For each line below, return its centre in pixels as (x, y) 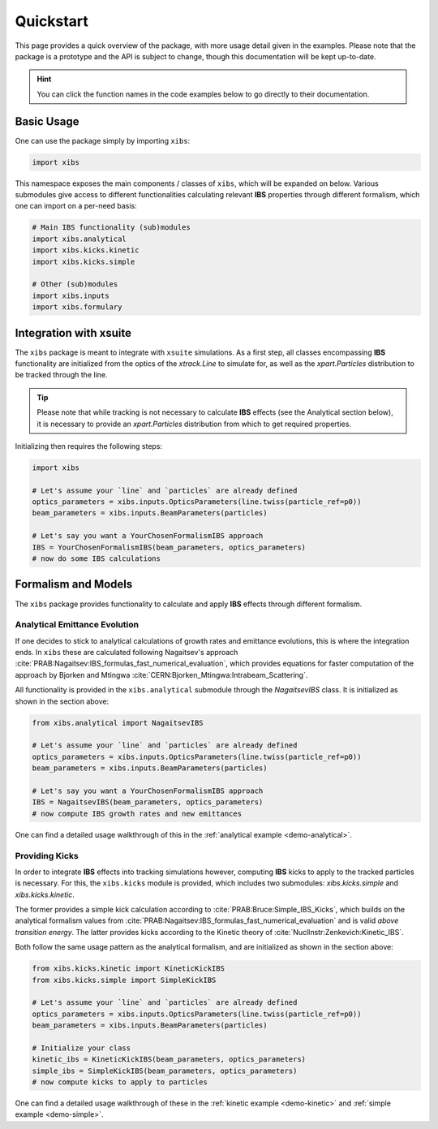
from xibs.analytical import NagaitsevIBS (118, 723)
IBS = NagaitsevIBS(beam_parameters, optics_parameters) (148, 802)
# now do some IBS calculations (97, 559)
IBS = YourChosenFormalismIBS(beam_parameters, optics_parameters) (169, 547)
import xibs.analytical (79, 239)
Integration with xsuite (73, 333)
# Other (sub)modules (75, 284)
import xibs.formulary (77, 307)
